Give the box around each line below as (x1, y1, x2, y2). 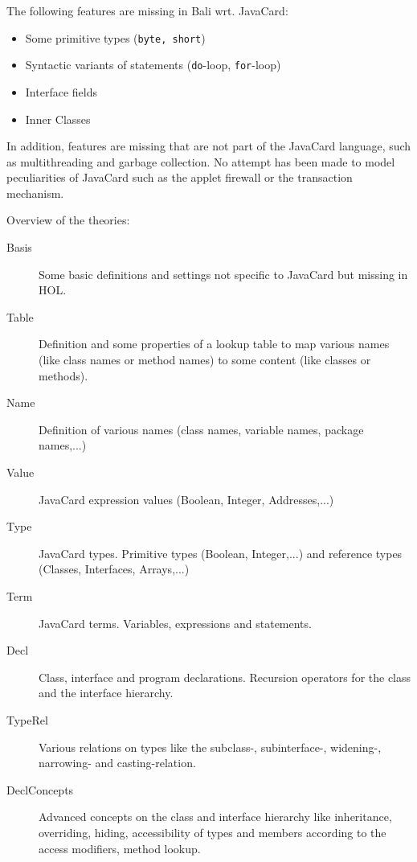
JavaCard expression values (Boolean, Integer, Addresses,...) (39, 491, 334, 507)
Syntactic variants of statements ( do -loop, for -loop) (25, 56, 281, 73)
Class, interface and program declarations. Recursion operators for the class (39, 668, 411, 685)
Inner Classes (25, 110, 91, 127)
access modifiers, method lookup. (39, 839, 201, 856)
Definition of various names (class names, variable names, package (39, 421, 364, 437)
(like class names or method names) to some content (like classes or (39, 351, 371, 368)
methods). (39, 367, 88, 384)
